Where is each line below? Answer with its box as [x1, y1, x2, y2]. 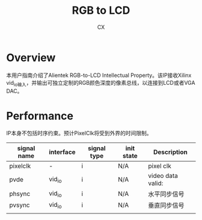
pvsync [9, 201, 30, 209]
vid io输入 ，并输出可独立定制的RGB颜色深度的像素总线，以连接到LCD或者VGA [6, 79, 195, 88]
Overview [6, 50, 56, 64]
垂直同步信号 [148, 201, 185, 210]
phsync [9, 190, 31, 198]
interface [49, 148, 76, 156]
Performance [6, 109, 74, 123]
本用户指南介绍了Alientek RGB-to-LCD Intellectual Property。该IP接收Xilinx [6, 72, 192, 79]
